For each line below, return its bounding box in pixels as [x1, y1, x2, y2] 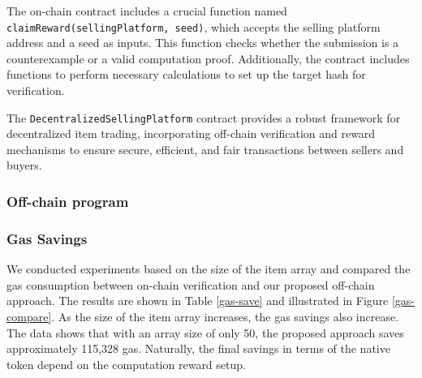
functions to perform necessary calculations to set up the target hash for [6, 66, 366, 83]
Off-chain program [6, 191, 129, 211]
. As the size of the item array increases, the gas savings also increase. [51, 307, 399, 324]
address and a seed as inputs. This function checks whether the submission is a [6, 34, 399, 51]
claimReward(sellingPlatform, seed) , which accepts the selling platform [6, 18, 381, 35]
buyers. [6, 157, 42, 174]
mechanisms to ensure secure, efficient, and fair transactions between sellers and [6, 140, 404, 157]
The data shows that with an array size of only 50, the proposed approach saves [6, 324, 404, 341]
